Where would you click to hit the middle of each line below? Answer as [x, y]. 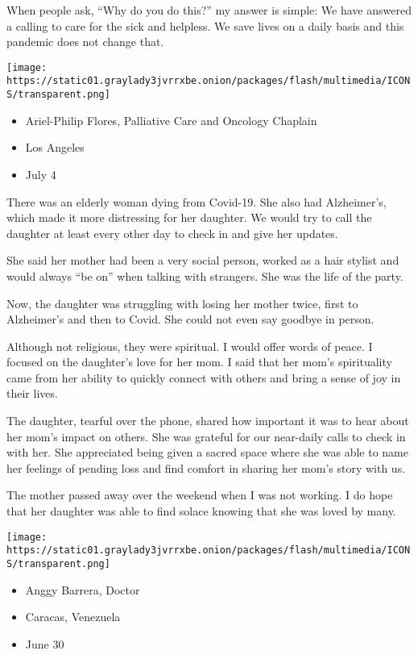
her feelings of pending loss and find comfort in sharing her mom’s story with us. [206, 467]
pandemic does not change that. [85, 42]
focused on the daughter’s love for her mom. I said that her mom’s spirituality [199, 362]
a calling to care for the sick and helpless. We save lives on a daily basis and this [205, 25]
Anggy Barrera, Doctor [83, 589]
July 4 [41, 174]
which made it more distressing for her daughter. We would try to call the [189, 217]
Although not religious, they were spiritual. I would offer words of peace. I [190, 346]
